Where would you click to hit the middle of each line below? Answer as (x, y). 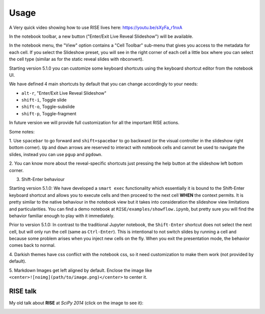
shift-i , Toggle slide (44, 100)
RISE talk (23, 291)
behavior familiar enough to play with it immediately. (62, 215)
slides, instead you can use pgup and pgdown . (56, 154)
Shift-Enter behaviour (43, 179)
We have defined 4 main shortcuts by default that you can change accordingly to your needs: (104, 84)
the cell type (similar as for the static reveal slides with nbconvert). (76, 59)
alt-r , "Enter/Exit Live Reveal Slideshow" (64, 93)
